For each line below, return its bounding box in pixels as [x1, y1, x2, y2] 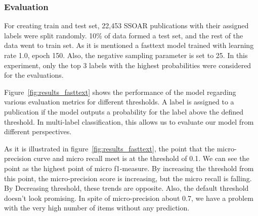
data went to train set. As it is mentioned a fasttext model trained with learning [4, 40, 254, 50]
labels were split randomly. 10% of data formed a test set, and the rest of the [4, 30, 243, 40]
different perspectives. [4, 126, 72, 137]
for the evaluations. [4, 70, 64, 80]
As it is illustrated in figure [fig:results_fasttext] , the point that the [4, 143, 214, 153]
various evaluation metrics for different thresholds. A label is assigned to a [4, 96, 234, 107]
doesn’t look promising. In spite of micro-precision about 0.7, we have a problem [4, 192, 253, 203]
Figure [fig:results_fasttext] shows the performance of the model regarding [4, 86, 236, 97]
